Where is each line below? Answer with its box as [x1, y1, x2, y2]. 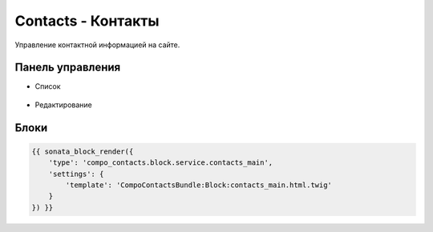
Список [34, 82, 61, 91]
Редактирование [34, 100, 92, 110]
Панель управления [14, 61, 121, 74]
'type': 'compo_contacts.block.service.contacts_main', [48, 158, 273, 167]
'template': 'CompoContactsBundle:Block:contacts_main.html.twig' [65, 181, 333, 190]
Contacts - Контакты [14, 12, 160, 30]
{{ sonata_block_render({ [31, 146, 134, 156]
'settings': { [48, 169, 104, 178]
